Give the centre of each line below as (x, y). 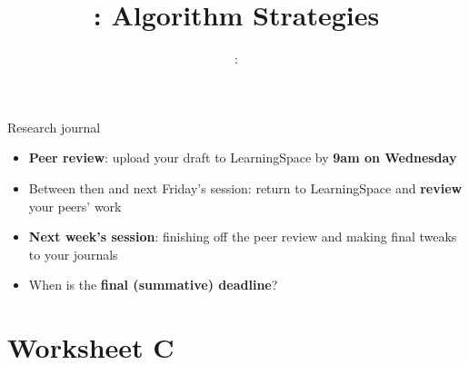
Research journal (54, 127)
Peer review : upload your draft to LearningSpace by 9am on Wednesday (243, 158)
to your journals (73, 254)
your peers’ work (75, 206)
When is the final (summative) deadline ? (153, 285)
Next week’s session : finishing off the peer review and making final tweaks (243, 237)
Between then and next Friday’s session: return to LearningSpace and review (245, 187)
